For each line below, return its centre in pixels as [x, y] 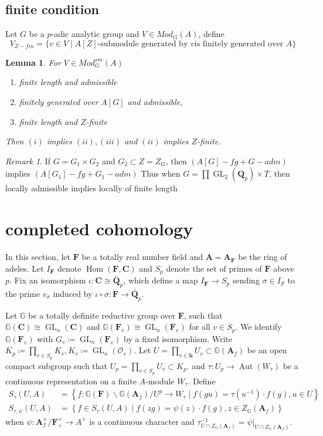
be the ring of [263, 257]
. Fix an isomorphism [48, 280]
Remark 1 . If [28, 160]
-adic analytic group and [95, 34]
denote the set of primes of [214, 268]
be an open [267, 350]
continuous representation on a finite [71, 381]
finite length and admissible [68, 82]
